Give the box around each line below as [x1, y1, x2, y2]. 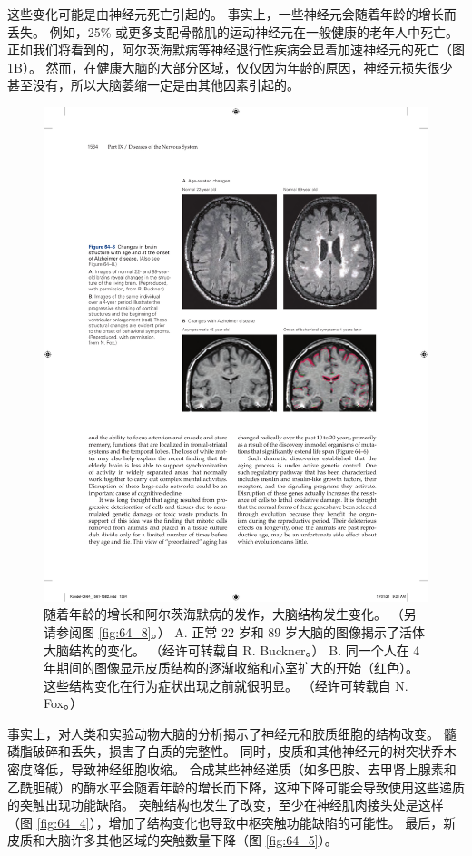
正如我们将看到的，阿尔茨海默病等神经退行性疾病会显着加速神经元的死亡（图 [7, 40, 465, 59]
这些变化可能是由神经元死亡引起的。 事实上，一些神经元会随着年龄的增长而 [7, 5, 457, 23]
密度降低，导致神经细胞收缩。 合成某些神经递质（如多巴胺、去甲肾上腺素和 [7, 760, 457, 779]
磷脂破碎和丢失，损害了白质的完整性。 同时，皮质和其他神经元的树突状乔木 [7, 742, 457, 761]
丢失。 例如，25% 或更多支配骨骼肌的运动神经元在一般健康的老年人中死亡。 [7, 22, 458, 41]
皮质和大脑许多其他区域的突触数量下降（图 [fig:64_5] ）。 [7, 831, 338, 850]
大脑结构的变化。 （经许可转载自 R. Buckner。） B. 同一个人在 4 [44, 640, 420, 659]
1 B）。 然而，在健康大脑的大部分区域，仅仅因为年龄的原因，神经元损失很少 [7, 57, 453, 76]
